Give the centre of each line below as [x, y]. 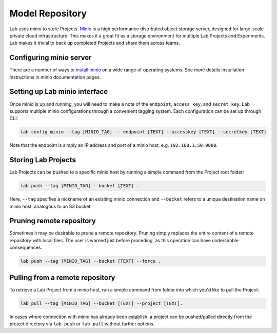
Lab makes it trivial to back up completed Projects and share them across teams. [95, 43]
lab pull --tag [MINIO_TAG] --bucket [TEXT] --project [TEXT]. [102, 303]
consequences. [26, 248]
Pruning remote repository [53, 221]
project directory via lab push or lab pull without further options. [82, 324]
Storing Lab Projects [43, 160]
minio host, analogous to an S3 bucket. [51, 206]
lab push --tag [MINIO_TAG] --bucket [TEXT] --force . [91, 261]
